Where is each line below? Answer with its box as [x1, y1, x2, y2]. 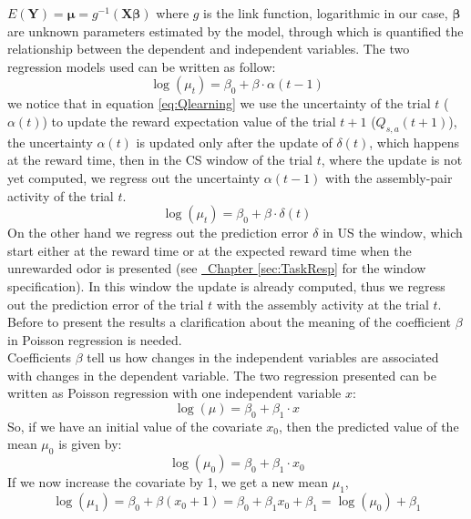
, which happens [369, 132, 460, 151]
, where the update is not [321, 150, 463, 169]
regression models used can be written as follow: [7, 56, 276, 76]
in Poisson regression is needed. [7, 330, 182, 349]
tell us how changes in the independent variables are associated [87, 348, 439, 367]
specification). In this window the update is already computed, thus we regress [7, 276, 445, 295]
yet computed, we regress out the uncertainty [7, 168, 261, 187]
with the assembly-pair [325, 168, 453, 187]
